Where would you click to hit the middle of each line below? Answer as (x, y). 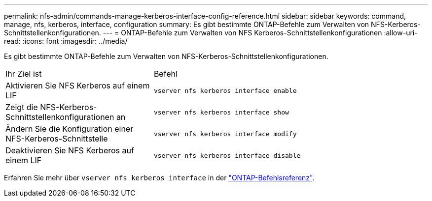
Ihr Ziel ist (24, 74)
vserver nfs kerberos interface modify (225, 134)
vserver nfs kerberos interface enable (225, 90)
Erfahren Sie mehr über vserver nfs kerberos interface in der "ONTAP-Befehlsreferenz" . (159, 178)
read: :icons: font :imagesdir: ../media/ (66, 41)
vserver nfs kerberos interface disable (227, 155)
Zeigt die (22, 107)
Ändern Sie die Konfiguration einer (70, 129)
